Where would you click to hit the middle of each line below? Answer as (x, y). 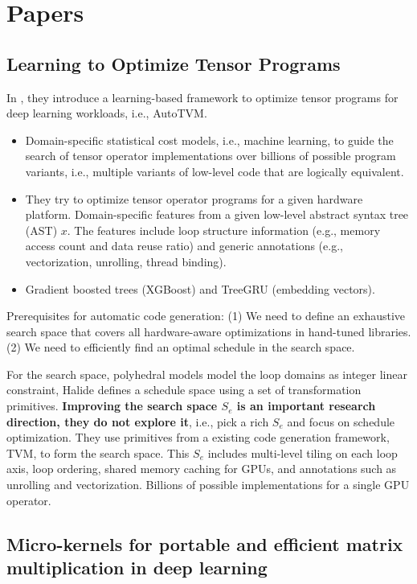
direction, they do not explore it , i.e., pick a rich (138, 421)
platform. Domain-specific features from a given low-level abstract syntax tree (217, 214)
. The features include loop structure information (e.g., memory (224, 230)
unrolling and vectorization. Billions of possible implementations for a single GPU (208, 485)
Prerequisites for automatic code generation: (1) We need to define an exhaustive (206, 316)
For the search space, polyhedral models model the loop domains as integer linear (207, 374)
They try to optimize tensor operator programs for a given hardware (194, 198)
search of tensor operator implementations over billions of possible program (211, 156)
